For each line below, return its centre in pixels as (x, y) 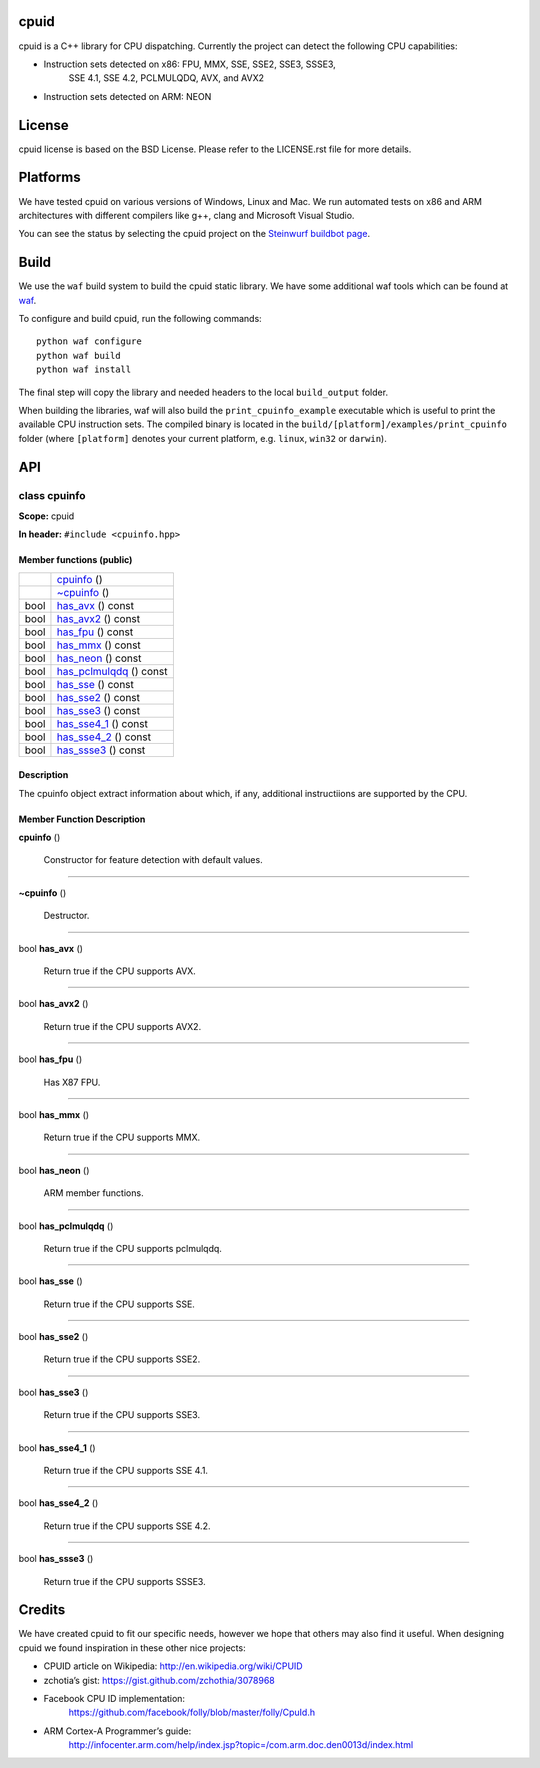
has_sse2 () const (98, 697)
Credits (42, 1610)
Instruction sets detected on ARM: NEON (127, 96)
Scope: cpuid (46, 516)
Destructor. (66, 916)
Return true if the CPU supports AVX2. (122, 1026)
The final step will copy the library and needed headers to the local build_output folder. (203, 392)
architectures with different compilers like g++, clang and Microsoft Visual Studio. (186, 215)
